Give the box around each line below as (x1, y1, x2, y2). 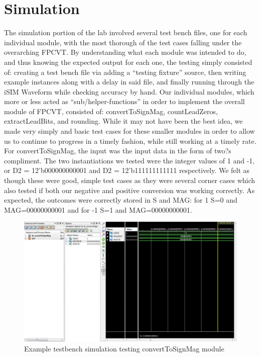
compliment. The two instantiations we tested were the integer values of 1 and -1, (4, 155, 255, 165)
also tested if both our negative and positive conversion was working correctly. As (4, 185, 255, 195)
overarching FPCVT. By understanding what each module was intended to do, (4, 47, 246, 57)
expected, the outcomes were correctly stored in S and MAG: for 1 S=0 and (4, 195, 237, 205)
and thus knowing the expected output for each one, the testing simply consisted (4, 56, 252, 67)
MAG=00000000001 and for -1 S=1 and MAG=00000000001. (4, 204, 192, 215)
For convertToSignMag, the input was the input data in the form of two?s (4, 145, 231, 156)
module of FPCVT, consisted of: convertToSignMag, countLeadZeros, (4, 106, 218, 116)
